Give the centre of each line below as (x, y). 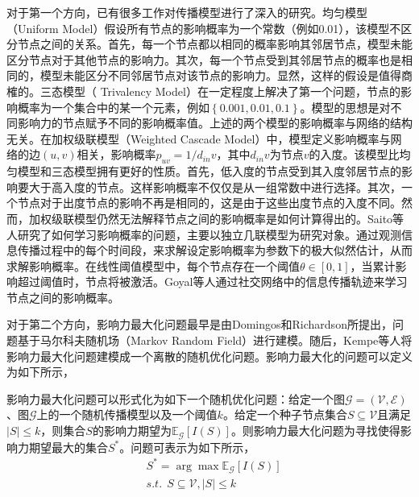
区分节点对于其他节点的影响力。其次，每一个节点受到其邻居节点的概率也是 (204, 59)
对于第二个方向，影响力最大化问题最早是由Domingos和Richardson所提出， (199, 324)
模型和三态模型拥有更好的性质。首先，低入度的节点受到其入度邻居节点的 (209, 171)
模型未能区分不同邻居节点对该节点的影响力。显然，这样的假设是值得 (220, 75)
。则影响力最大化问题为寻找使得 (315, 431)
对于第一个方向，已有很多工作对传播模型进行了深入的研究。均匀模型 (187, 12)
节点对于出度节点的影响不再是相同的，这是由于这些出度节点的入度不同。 (209, 203)
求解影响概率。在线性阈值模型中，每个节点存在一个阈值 (153, 265)
